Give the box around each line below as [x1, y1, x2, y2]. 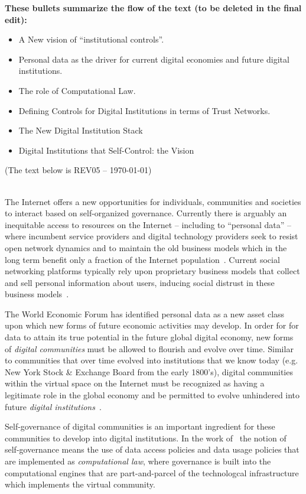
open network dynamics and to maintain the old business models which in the [5, 241, 287, 253]
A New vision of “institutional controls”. [18, 33, 164, 45]
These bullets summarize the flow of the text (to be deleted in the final [5, 2, 302, 14]
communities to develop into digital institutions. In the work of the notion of [5, 431, 287, 444]
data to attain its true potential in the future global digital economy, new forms [5, 331, 294, 343]
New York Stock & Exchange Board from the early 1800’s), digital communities [5, 365, 293, 378]
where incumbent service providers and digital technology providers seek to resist [5, 230, 298, 242]
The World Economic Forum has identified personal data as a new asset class [5, 307, 285, 320]
